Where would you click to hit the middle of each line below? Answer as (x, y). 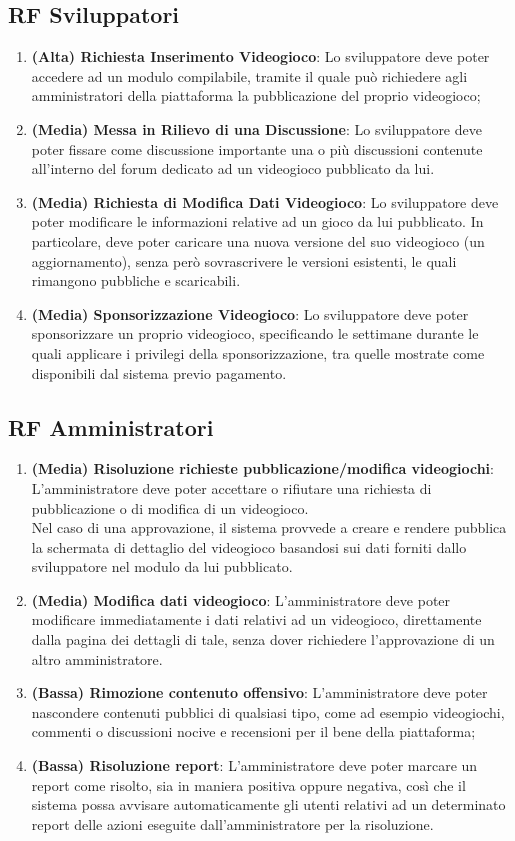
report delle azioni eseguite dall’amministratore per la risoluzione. (232, 823)
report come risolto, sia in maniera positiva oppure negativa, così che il (248, 784)
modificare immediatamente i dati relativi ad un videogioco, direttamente (256, 619)
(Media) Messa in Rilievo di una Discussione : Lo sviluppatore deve (256, 128)
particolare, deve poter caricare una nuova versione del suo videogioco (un (258, 240)
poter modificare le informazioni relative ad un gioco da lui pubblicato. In (257, 221)
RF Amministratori (111, 426)
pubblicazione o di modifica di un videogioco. (170, 507)
